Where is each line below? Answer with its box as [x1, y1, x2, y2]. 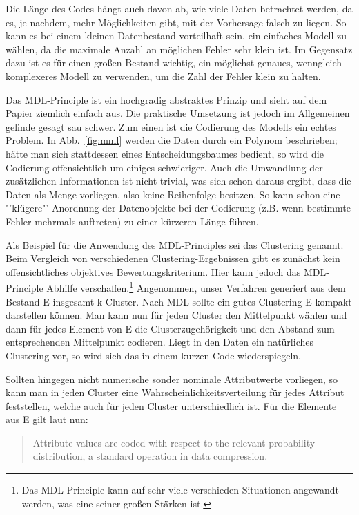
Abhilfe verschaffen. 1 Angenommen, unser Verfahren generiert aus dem [46, 279, 346, 294]
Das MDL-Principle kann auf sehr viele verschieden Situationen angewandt [21, 483, 340, 497]
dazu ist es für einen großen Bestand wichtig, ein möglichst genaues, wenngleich [6, 55, 342, 70]
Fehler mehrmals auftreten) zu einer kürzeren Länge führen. [6, 214, 259, 228]
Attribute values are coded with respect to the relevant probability [32, 435, 316, 449]
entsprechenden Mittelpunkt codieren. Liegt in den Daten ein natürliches [6, 335, 313, 349]
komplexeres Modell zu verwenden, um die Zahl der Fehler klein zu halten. [6, 68, 321, 83]
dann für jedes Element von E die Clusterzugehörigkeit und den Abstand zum [6, 321, 335, 335]
